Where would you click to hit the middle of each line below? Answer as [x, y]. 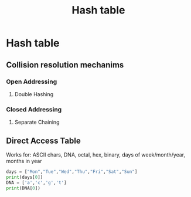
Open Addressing [32, 81]
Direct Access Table [43, 140]
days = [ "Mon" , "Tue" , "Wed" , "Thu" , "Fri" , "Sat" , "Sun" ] [72, 171]
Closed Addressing [34, 109]
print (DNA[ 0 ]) [23, 188]
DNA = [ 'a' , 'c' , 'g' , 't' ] [36, 182]
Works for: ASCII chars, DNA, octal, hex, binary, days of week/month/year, [96, 154]
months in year [24, 161]
